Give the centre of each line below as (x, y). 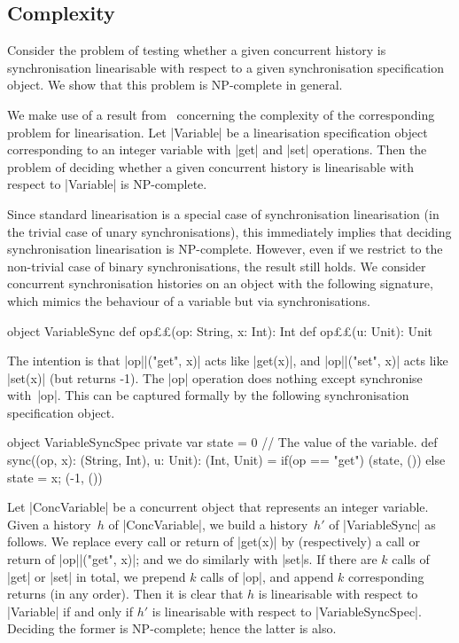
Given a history (49, 524)
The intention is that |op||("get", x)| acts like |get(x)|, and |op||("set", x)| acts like (228, 361)
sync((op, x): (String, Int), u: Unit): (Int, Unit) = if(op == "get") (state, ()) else (226, 460)
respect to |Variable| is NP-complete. (107, 184)
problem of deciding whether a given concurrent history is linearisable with (210, 166)
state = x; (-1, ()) (55, 477)
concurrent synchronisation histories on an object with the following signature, (220, 283)
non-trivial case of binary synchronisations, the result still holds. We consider (217, 266)
